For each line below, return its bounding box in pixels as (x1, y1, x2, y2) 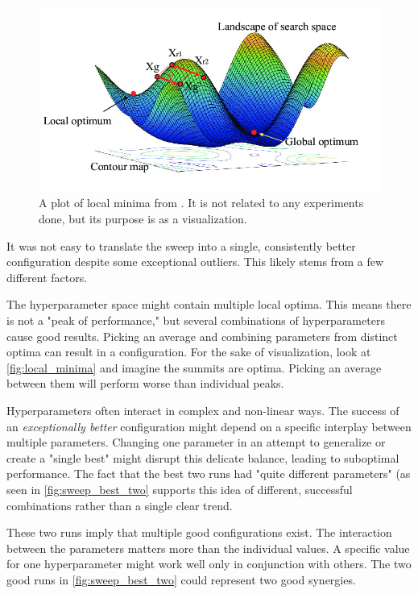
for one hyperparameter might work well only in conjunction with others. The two (6, 555, 412, 572)
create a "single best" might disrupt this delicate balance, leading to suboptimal (6, 449, 399, 466)
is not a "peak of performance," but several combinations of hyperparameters (6, 311, 385, 328)
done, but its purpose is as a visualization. (39, 210, 247, 227)
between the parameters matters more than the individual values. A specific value (6, 539, 410, 556)
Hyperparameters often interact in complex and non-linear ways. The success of (6, 401, 399, 418)
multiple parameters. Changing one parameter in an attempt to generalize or (6, 434, 386, 451)
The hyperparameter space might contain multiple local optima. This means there (6, 296, 412, 313)
